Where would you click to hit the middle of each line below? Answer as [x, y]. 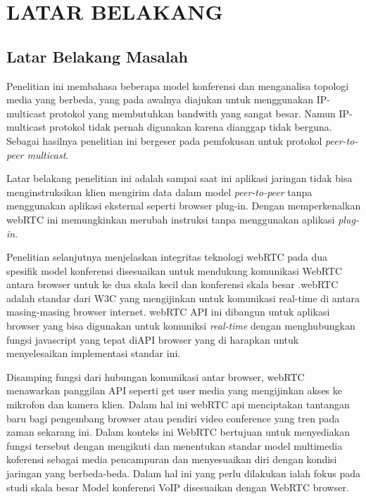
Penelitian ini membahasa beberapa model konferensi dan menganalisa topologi [178, 85]
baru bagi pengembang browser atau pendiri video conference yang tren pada [173, 418]
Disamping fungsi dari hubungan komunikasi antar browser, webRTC [156, 376]
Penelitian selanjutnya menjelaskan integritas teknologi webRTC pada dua [167, 257]
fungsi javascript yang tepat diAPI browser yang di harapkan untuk [153, 339]
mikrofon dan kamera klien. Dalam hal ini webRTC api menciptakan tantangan [178, 404]
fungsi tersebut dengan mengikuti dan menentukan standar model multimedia [175, 445]
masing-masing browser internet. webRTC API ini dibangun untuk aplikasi [168, 312]
